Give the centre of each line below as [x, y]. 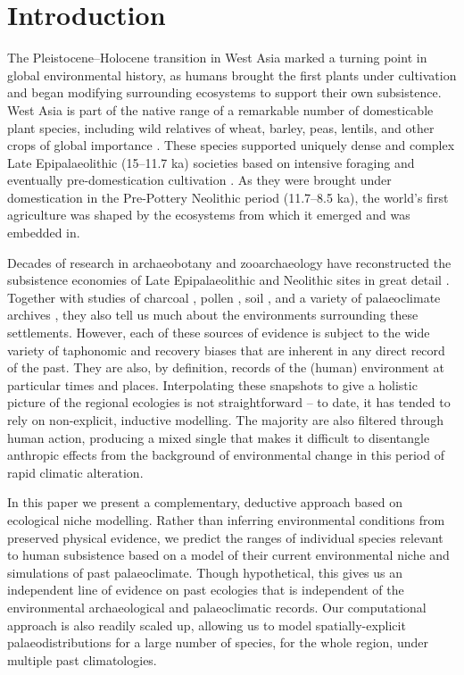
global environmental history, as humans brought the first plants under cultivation [232, 75]
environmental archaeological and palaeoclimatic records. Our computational [217, 607]
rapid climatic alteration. [75, 472]
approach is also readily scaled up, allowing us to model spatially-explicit [207, 625]
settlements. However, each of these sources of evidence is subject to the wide [219, 333]
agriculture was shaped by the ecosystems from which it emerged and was [209, 215]
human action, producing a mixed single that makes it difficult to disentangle [219, 437]
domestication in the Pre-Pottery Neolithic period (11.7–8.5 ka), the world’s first [228, 197]
